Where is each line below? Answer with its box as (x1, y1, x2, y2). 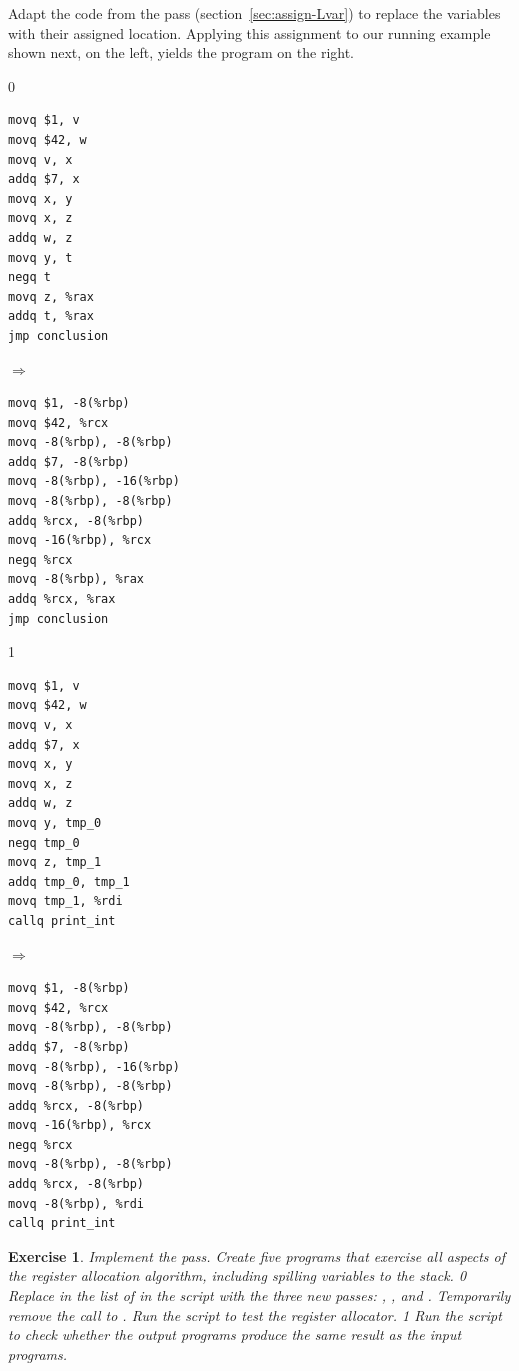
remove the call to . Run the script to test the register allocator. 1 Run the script (8, 1304, 502, 1325)
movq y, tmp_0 (8, 815, 102, 830)
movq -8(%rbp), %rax (8, 572, 145, 587)
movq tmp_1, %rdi (8, 894, 123, 909)
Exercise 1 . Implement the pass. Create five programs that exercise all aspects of (8, 1245, 506, 1266)
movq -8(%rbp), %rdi (8, 1196, 145, 1211)
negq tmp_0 (8, 835, 80, 850)
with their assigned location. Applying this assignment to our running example (8, 22, 491, 43)
